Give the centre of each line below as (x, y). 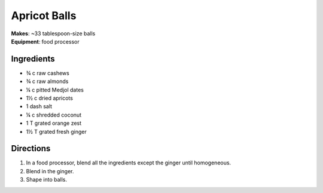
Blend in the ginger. (50, 171)
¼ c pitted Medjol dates (55, 90)
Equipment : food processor (45, 41)
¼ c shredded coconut (54, 115)
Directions (31, 148)
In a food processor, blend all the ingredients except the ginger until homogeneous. (129, 163)
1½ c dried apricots (49, 98)
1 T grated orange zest (54, 123)
